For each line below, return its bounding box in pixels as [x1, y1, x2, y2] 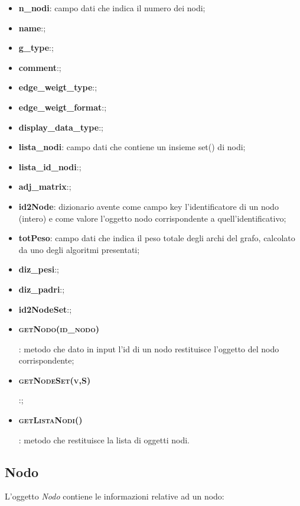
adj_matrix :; [18, 180, 71, 193]
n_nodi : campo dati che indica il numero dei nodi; [18, 2, 206, 14]
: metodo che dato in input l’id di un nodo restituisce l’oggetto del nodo [18, 342, 279, 355]
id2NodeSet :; [18, 303, 72, 315]
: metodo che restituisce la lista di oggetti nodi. [18, 433, 190, 446]
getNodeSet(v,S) [18, 374, 91, 386]
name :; [18, 21, 46, 34]
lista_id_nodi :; [18, 160, 81, 173]
